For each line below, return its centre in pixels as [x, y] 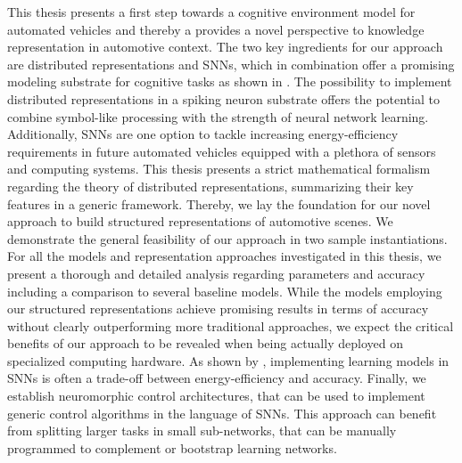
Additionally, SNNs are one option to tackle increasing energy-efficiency [203, 134]
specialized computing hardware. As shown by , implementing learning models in [228, 360]
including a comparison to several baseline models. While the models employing [225, 291]
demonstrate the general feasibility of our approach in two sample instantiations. [227, 238]
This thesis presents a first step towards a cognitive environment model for [211, 12]
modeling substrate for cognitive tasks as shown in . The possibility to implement [230, 81]
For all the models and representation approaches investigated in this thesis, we [224, 256]
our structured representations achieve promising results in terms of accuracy [218, 309]
